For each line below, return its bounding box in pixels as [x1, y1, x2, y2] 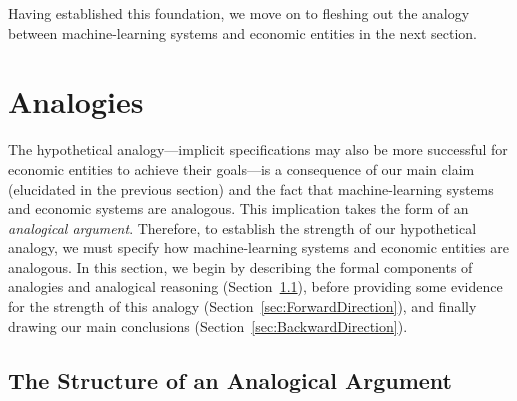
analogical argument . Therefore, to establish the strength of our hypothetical [8, 217, 477, 238]
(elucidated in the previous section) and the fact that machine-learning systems [8, 178, 494, 199]
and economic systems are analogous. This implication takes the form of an [8, 198, 469, 219]
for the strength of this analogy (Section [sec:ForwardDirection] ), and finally [8, 296, 477, 317]
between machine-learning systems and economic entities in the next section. [8, 22, 477, 43]
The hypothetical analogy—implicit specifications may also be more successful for [8, 139, 508, 160]
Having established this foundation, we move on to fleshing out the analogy [8, 3, 470, 23]
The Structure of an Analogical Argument [8, 364, 452, 395]
